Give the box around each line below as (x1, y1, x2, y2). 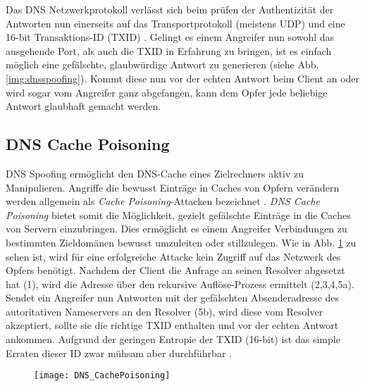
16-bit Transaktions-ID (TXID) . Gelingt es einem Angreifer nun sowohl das (6, 30, 335, 44)
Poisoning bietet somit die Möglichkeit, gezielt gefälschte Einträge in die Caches (6, 207, 351, 222)
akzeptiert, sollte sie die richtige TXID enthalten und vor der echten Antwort (6, 318, 339, 332)
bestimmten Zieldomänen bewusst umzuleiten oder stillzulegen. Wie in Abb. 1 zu (6, 235, 357, 249)
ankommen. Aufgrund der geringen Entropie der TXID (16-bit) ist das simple (6, 332, 340, 347)
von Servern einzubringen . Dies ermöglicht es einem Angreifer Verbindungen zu (6, 221, 347, 236)
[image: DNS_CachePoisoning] (34, 371, 171, 381)
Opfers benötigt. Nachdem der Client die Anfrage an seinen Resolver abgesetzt (6, 263, 345, 278)
